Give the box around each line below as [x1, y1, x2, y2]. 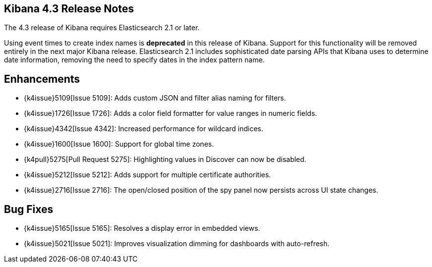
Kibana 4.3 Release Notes [4, 2, 134, 15]
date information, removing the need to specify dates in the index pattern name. [4, 55, 265, 64]
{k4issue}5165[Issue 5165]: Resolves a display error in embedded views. [24, 224, 260, 233]
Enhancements [4, 72, 80, 85]
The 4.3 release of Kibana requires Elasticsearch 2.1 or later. [4, 23, 200, 32]
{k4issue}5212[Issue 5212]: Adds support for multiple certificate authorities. [24, 170, 271, 179]
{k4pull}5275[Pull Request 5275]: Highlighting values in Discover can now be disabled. [24, 155, 307, 164]
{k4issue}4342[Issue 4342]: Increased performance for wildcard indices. [24, 124, 263, 133]
